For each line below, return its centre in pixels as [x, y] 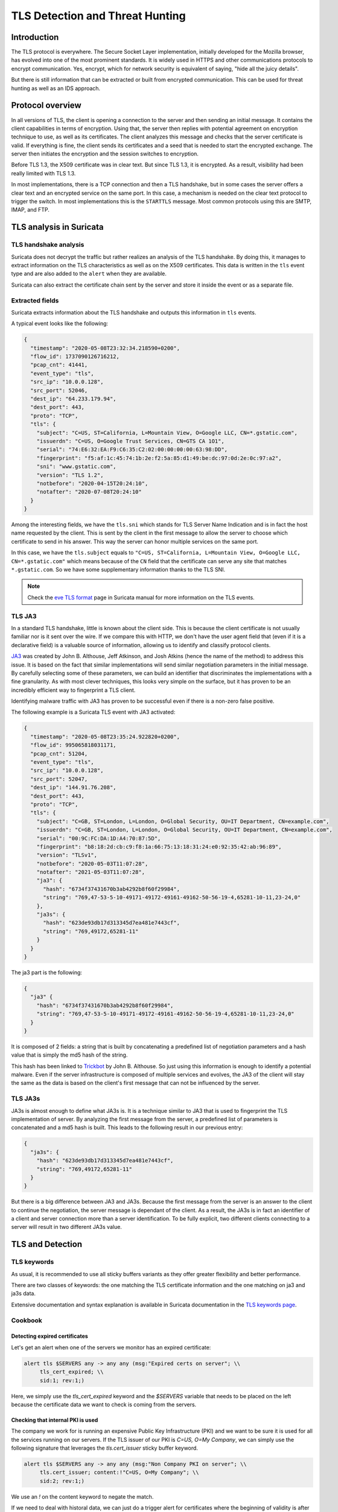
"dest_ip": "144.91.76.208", [74, 787]
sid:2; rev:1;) [62, 1481]
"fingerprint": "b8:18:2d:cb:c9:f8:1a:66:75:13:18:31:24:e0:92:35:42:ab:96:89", [159, 846]
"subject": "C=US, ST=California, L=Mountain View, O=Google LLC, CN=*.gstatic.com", [167, 433]
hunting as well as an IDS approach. [56, 88]
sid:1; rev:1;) [62, 1380]
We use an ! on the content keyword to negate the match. [82, 1496]
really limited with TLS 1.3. [43, 173]
